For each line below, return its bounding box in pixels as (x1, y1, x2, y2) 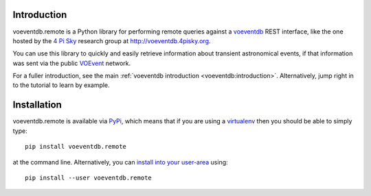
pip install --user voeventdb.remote (25, 173, 153, 182)
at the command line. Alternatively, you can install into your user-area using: (12, 158, 228, 166)
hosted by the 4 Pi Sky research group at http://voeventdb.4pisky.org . (12, 36, 211, 45)
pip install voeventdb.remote (25, 143, 127, 151)
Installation (12, 99, 62, 111)
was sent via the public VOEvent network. (12, 59, 131, 67)
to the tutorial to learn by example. (12, 81, 110, 89)
